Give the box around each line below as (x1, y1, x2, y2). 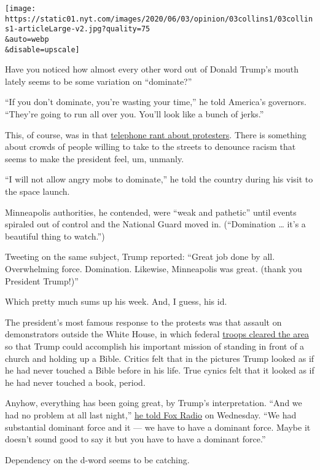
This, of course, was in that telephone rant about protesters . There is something (5, 128, 306, 141)
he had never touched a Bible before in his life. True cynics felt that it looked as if (5, 364, 314, 377)
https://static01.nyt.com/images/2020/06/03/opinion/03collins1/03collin (5, 14, 313, 23)
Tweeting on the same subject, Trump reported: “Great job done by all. (5, 250, 275, 263)
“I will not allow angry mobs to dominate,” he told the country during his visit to (5, 173, 313, 186)
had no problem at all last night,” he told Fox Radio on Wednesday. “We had (5, 408, 297, 421)
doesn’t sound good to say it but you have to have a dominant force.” (5, 433, 266, 445)
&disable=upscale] (5, 45, 80, 54)
